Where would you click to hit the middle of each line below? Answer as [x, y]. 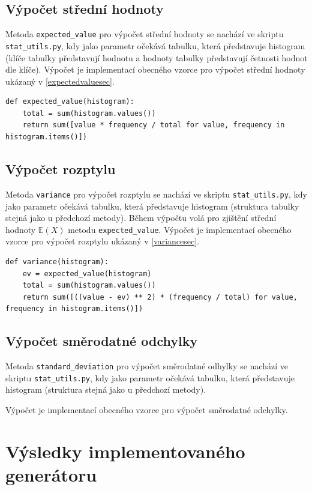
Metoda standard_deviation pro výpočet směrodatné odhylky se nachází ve [147, 366]
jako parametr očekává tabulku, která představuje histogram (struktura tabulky [152, 206]
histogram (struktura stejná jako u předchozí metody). [106, 389]
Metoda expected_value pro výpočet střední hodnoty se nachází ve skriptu [145, 34]
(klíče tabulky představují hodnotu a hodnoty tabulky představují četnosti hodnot [157, 57]
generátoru [51, 475]
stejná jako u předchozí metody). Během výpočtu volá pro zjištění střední [141, 218]
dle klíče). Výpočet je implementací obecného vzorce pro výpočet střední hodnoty [155, 69]
